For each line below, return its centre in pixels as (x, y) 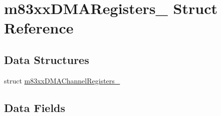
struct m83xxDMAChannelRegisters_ (62, 80)
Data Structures (47, 59)
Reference (39, 28)
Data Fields (35, 107)
